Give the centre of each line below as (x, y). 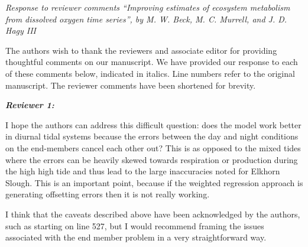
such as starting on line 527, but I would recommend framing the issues (135, 225)
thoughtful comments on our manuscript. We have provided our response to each (152, 62)
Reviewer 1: (30, 105)
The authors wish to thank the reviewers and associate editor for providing (141, 50)
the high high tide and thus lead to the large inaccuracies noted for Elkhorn (143, 171)
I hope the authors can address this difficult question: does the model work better (153, 124)
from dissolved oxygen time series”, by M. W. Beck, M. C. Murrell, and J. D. (146, 19)
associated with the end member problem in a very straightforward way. (136, 237)
